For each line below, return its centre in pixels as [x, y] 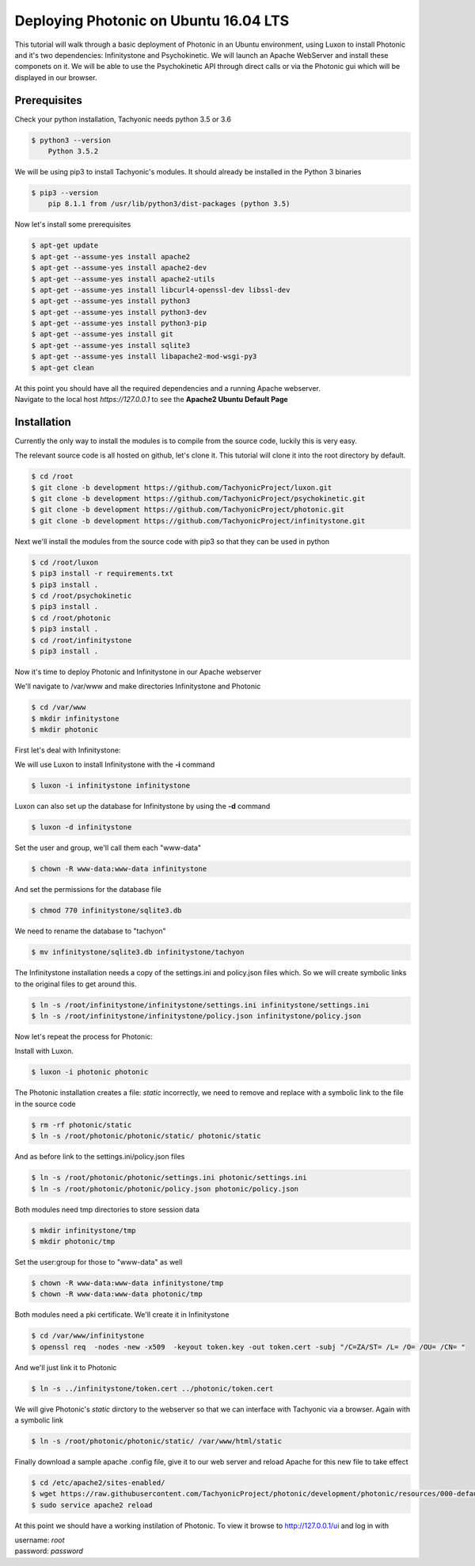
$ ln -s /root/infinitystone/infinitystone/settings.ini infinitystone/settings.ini [200, 1005]
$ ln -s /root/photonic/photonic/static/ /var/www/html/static [157, 1441]
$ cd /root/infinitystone [82, 640]
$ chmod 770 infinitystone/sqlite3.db [106, 911]
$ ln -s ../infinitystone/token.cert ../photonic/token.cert [152, 1388]
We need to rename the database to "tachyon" [90, 931]
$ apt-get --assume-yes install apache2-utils [123, 279]
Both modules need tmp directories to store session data [107, 1209]
